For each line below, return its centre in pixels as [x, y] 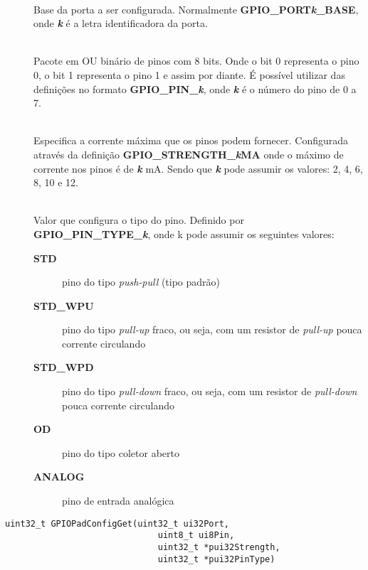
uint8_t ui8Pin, [196, 536]
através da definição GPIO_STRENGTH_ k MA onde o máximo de [189, 154]
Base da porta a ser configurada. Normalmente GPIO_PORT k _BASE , [196, 9]
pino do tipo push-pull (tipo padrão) [141, 282]
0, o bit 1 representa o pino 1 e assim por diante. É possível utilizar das [189, 74]
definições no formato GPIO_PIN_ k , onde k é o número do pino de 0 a [195, 88]
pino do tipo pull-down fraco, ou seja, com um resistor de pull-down [210, 391]
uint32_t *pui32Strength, [219, 547]
